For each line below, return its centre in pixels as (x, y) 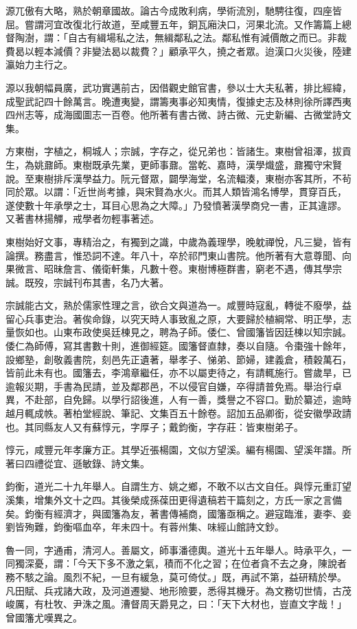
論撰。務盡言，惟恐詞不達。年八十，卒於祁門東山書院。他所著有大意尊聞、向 (178, 255)
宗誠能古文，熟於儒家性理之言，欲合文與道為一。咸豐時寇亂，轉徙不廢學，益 (178, 305)
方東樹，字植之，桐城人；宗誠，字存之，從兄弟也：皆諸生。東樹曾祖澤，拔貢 (178, 151)
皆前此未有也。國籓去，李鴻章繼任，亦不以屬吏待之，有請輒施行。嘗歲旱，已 (178, 373)
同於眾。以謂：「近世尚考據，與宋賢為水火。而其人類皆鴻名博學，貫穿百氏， (176, 192)
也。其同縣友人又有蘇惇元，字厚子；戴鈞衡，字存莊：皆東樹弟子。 (154, 426)
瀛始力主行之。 (39, 64)
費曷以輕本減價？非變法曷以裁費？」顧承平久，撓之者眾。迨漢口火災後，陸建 (178, 51)
